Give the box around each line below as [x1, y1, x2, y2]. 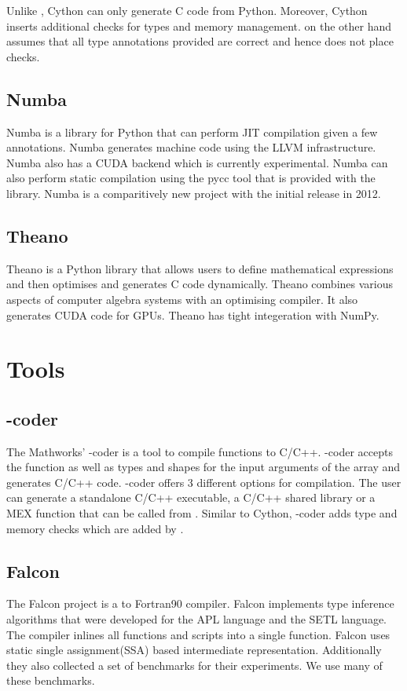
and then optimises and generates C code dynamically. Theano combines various [6, 276, 393, 292]
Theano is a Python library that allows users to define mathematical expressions [6, 260, 394, 276]
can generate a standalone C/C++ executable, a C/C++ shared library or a [6, 489, 376, 506]
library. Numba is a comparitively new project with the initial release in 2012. [6, 185, 381, 201]
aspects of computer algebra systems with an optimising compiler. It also [6, 291, 358, 307]
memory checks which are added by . [6, 520, 184, 536]
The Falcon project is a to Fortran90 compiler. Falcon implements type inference [6, 595, 394, 612]
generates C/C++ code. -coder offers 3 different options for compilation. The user [6, 473, 401, 490]
